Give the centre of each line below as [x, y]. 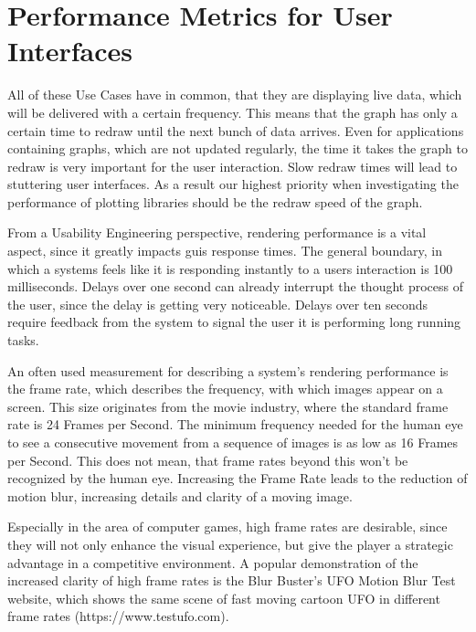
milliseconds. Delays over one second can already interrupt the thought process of [235, 286]
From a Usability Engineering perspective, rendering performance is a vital [217, 232]
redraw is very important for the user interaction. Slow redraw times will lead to [233, 166]
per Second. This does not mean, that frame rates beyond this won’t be [208, 460]
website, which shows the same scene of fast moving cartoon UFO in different [224, 598]
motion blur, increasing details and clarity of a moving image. [180, 495]
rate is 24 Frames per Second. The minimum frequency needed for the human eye [235, 424]
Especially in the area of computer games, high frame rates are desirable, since [227, 527]
